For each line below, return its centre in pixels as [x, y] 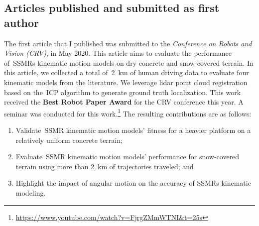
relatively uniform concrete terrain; [69, 140]
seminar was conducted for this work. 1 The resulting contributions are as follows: [128, 113]
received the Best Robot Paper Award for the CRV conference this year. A [124, 102]
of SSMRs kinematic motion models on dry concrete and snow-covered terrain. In [129, 62]
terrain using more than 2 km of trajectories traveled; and [105, 166]
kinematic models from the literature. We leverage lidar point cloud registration [126, 82]
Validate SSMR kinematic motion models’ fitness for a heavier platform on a [133, 130]
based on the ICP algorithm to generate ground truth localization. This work [123, 92]
